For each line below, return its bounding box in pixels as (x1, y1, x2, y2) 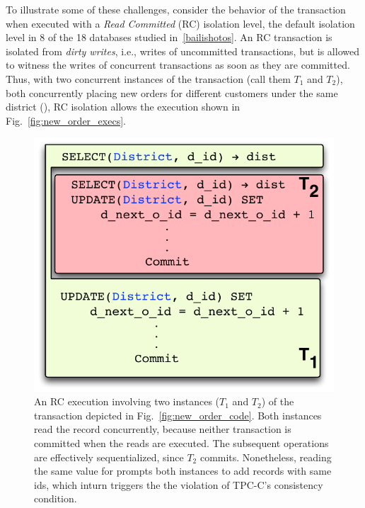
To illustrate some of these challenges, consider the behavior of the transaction (6, 2, 346, 16)
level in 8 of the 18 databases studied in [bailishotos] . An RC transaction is (6, 30, 332, 45)
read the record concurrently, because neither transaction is (34, 422, 291, 436)
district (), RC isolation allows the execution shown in (6, 99, 241, 114)
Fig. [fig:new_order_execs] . (6, 113, 126, 128)
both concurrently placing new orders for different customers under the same (6, 85, 338, 100)
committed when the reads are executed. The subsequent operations (34, 436, 329, 451)
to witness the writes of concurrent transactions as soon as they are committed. (6, 57, 350, 72)
